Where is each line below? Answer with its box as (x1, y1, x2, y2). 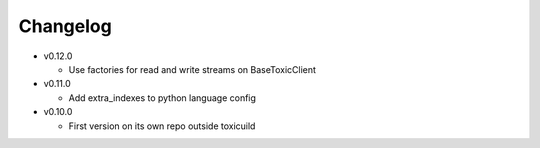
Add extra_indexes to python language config (68, 91, 257, 104)
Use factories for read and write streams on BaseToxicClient (68, 63, 317, 75)
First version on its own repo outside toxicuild (68, 120, 256, 132)
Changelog (18, 15, 112, 37)
